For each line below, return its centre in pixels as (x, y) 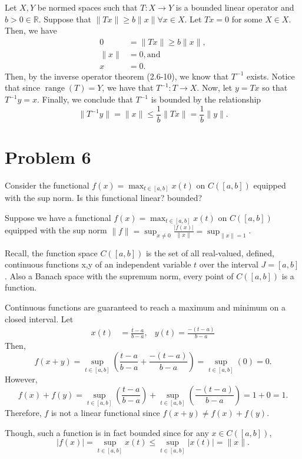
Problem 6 (48, 156)
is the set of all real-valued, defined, (210, 252)
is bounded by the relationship (206, 99)
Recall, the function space (51, 252)
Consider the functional (47, 185)
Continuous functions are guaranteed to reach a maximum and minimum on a (145, 307)
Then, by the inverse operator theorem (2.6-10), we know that (117, 76)
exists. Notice (271, 76)
